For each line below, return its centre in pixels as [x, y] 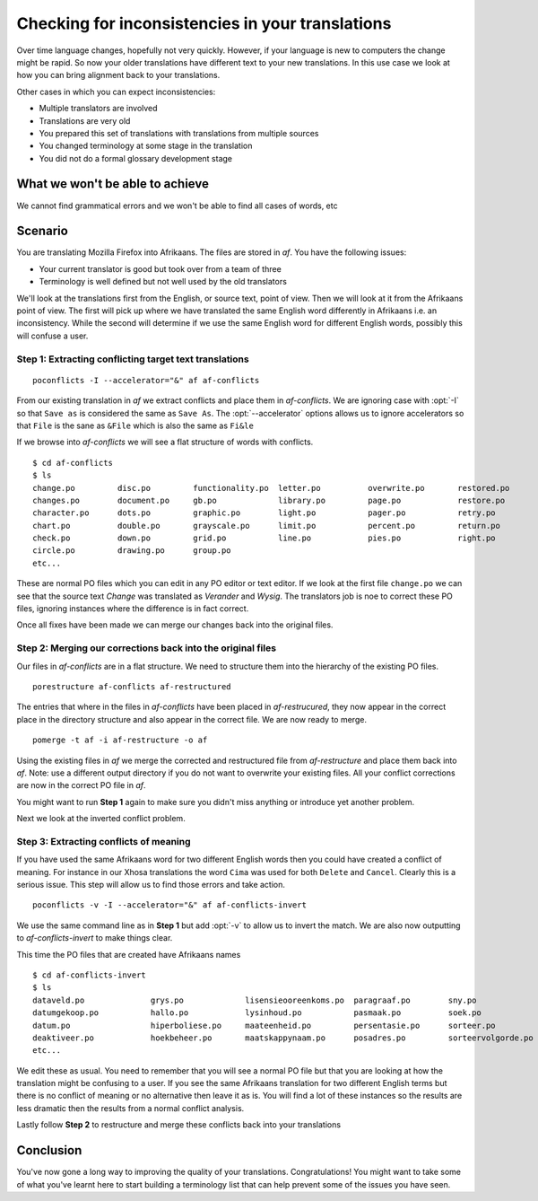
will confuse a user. [52, 336]
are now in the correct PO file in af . [82, 785]
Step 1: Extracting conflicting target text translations [133, 359]
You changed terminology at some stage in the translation [146, 146]
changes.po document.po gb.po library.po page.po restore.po [269, 500]
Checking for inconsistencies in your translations [204, 23]
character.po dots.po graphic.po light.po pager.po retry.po [265, 513]
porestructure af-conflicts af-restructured [132, 686]
